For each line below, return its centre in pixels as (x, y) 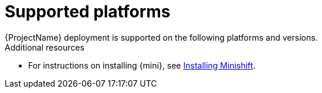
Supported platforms (88, 12)
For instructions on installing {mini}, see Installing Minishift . (142, 65)
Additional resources (45, 47)
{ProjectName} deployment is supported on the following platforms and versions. (161, 37)
